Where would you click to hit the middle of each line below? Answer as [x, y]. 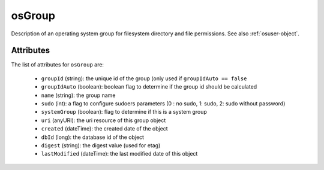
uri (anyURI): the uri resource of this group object [103, 120]
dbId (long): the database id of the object [92, 137]
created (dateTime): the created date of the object [104, 129]
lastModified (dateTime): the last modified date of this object [119, 154]
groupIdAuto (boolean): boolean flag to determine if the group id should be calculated [149, 87]
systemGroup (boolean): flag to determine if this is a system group [124, 112]
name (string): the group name [78, 95]
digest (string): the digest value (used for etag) [101, 145]
